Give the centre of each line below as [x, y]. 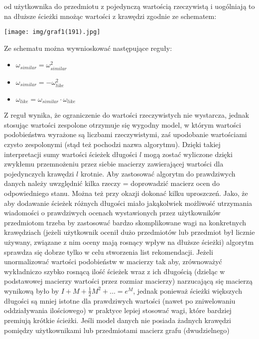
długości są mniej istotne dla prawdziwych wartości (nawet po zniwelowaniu [120, 300]
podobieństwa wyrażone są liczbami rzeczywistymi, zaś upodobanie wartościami [126, 134]
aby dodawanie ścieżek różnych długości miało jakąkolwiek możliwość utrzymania [128, 203]
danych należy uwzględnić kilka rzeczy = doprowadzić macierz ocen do [112, 183]
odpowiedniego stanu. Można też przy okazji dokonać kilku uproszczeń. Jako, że [126, 193]
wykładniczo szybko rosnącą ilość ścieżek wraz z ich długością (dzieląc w [115, 271]
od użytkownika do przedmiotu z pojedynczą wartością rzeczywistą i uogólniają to [129, 6]
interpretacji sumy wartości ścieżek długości [71, 154]
